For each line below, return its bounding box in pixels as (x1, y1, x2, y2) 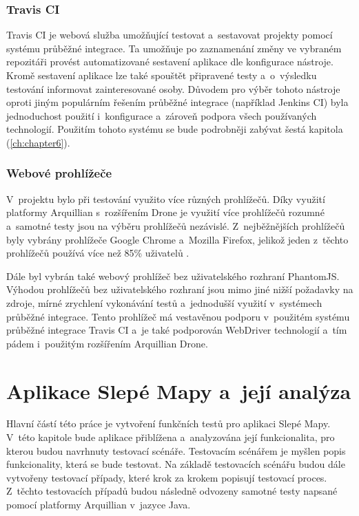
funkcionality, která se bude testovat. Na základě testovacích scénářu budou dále (6, 457, 345, 471)
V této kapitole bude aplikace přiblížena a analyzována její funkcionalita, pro (6, 430, 335, 444)
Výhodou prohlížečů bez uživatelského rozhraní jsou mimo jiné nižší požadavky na (6, 282, 353, 297)
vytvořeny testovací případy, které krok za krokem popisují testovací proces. (6, 470, 327, 484)
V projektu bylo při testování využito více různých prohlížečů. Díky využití (6, 191, 325, 206)
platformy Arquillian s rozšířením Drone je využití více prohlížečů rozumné (6, 205, 325, 219)
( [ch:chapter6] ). (6, 135, 70, 149)
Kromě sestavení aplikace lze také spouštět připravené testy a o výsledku (6, 68, 317, 82)
